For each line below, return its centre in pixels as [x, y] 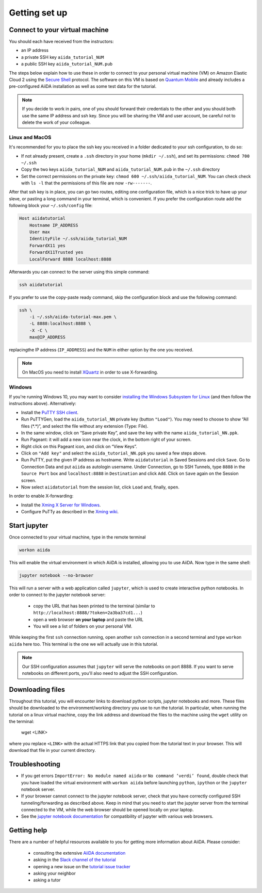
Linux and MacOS [30, 137]
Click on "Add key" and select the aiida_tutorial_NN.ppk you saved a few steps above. [114, 453]
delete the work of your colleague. [56, 122]
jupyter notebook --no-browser [57, 576]
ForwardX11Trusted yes [56, 252]
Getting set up [38, 13]
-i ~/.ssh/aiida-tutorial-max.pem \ [73, 317]
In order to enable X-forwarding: [41, 496]
